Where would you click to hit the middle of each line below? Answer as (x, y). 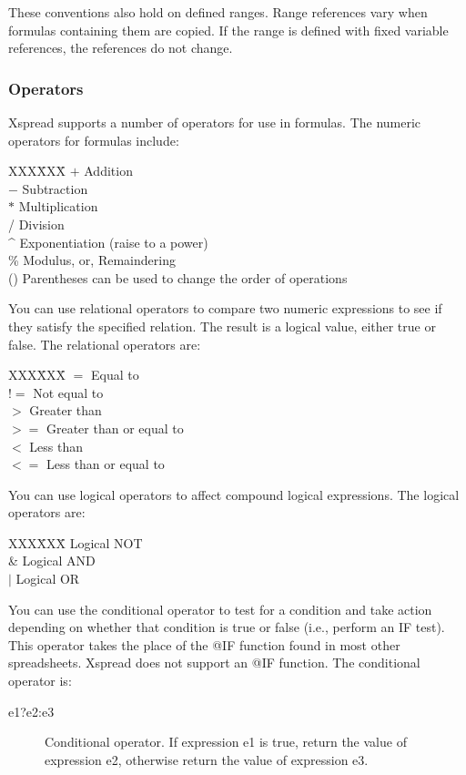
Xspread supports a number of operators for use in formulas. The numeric (215, 122)
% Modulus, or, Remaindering (92, 260)
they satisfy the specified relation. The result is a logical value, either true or (222, 326)
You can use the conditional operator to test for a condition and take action (220, 609)
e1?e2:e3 (31, 711)
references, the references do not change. (121, 48)
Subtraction (55, 188)
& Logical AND (52, 561)
